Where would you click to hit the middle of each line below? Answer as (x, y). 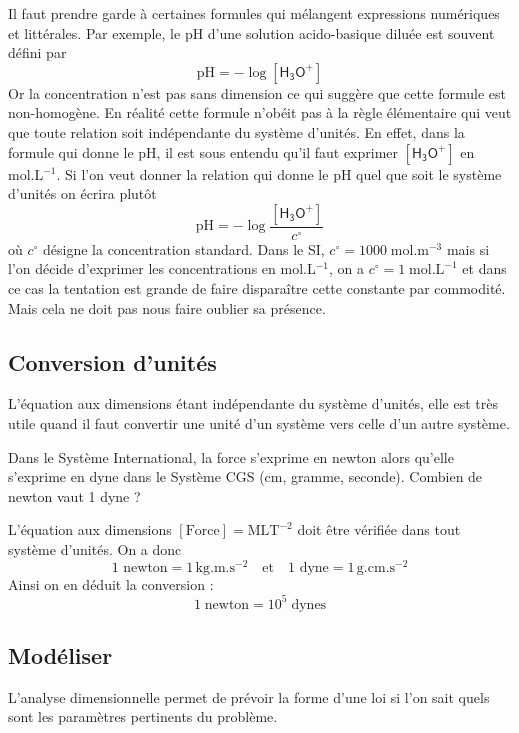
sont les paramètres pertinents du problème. (143, 716)
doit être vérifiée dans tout (379, 529)
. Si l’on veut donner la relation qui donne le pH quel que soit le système (279, 173)
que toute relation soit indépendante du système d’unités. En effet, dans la (236, 131)
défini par (37, 52)
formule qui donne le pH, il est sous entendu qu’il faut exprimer (203, 151)
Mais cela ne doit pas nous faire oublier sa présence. (167, 307)
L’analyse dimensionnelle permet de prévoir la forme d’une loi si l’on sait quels (249, 696)
